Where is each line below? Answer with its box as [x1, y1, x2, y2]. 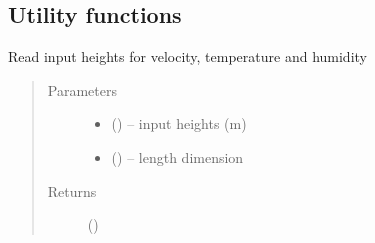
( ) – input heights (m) [111, 113, 247, 134]
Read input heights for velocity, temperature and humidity [8, 46, 367, 67]
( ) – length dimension [111, 146, 244, 167]
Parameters [47, 79, 117, 100]
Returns [47, 180, 97, 201]
